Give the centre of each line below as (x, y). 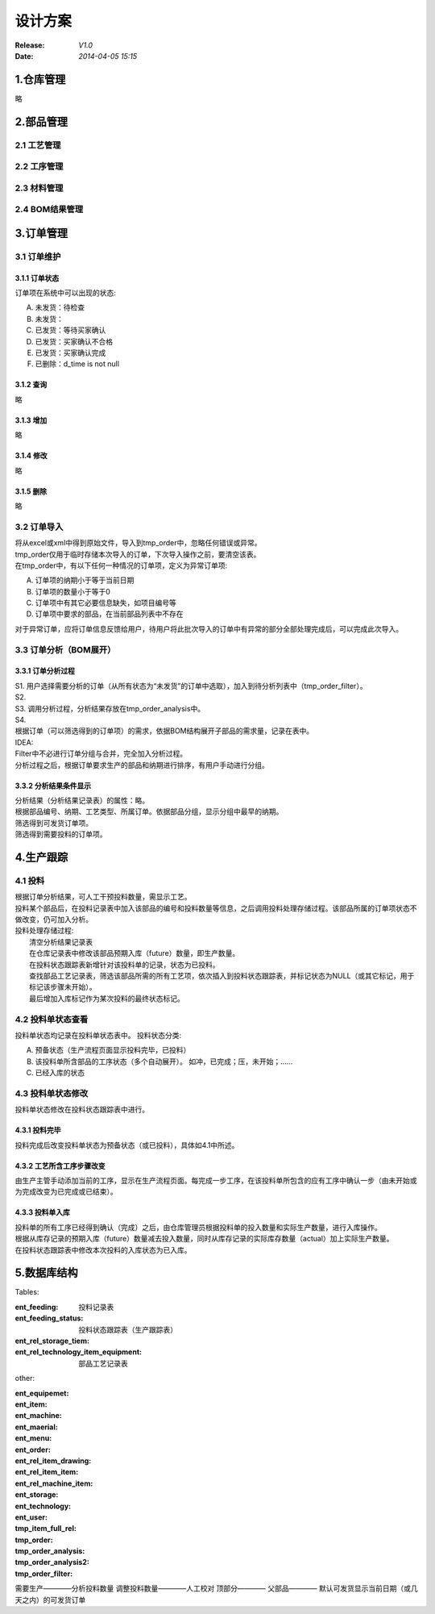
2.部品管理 (41, 121)
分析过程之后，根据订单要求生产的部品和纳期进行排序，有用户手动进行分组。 (142, 765)
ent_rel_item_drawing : (53, 1461)
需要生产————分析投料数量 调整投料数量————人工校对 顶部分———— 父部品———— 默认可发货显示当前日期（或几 (216, 1588)
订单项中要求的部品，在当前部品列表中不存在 (109, 614)
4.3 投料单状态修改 (52, 1093)
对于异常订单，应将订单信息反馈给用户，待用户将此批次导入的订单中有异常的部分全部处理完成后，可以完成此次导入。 (209, 628)
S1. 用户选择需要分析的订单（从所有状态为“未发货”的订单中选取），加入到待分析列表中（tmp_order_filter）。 (191, 686)
